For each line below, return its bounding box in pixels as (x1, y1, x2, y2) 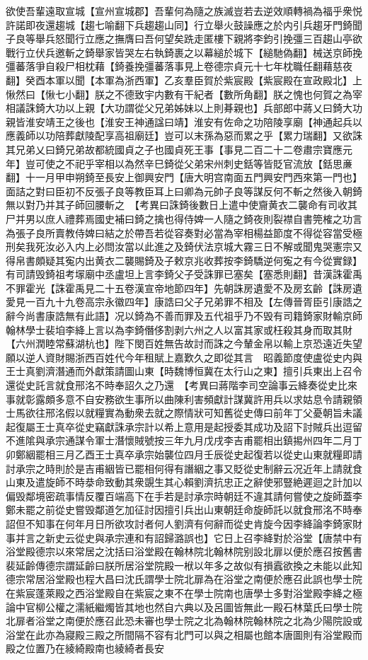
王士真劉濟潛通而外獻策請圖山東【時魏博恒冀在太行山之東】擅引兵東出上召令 (6, 364, 362, 378)
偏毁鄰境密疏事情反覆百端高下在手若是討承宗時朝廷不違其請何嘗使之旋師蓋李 (6, 488, 362, 503)
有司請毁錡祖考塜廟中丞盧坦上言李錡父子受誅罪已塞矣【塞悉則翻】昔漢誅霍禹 (6, 267, 362, 282)
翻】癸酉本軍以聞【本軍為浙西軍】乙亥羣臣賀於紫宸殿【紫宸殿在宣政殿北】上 (6, 72, 362, 87)
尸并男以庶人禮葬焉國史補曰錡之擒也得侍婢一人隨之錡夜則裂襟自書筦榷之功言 (6, 211, 362, 226)
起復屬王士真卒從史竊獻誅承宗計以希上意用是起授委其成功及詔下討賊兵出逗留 (6, 419, 362, 434)
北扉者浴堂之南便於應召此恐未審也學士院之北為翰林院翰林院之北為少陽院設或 (6, 613, 362, 628)
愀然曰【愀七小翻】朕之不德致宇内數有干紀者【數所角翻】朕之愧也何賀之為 (6, 86, 352, 101)
